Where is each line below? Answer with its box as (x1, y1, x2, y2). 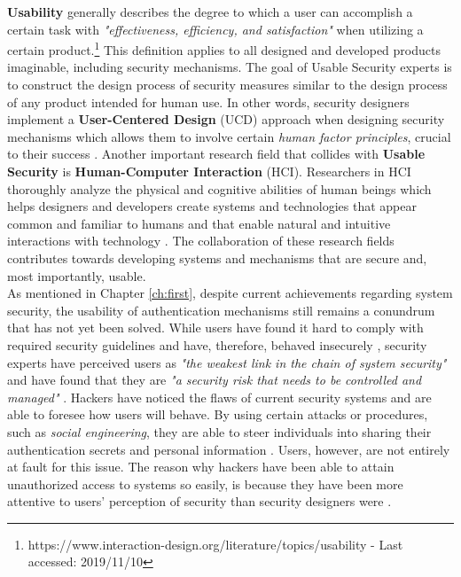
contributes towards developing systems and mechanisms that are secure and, (7, 248, 427, 267)
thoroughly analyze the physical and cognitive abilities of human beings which (7, 179, 432, 198)
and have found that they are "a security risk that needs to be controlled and (7, 370, 422, 389)
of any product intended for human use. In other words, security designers (7, 92, 410, 111)
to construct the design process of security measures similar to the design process (7, 75, 448, 94)
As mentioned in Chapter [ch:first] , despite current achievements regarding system (7, 284, 453, 302)
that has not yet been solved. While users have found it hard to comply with (7, 318, 424, 337)
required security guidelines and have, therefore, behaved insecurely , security (7, 335, 427, 354)
